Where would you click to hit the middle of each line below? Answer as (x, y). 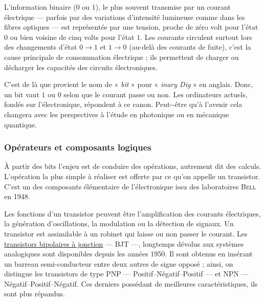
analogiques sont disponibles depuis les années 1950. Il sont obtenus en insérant (128, 254)
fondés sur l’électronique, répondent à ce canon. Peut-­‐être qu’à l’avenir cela (123, 104)
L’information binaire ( (40, 7)
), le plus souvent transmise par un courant (163, 7)
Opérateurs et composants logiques (78, 147)
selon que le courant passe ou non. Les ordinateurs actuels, (156, 94)
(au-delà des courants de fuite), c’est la (190, 47)
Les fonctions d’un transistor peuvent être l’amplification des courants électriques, (132, 213)
